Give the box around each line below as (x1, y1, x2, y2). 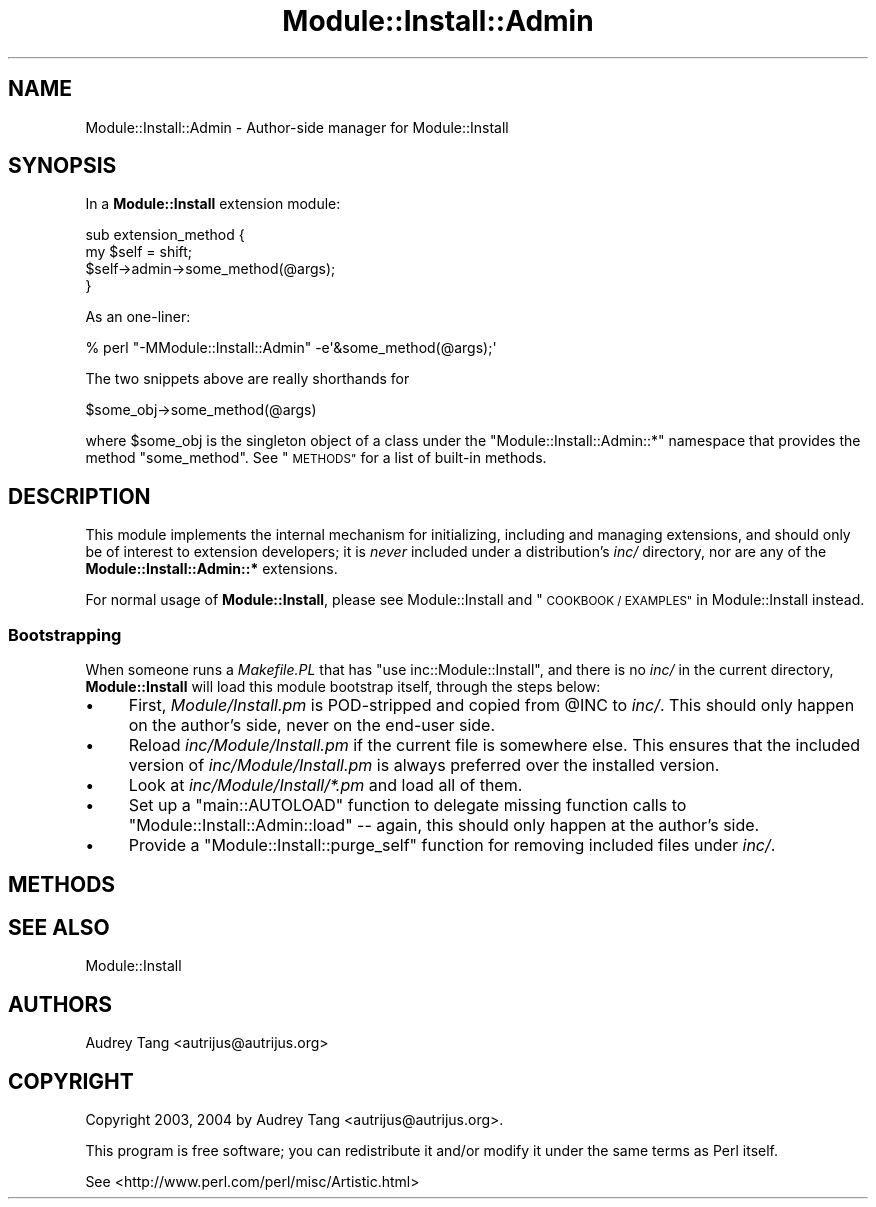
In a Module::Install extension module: (85, 195, 341, 213)
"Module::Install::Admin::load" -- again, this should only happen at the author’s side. (128, 815, 760, 836)
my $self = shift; (85, 243, 193, 261)
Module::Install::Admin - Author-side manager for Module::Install (85, 118, 509, 136)
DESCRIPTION (8, 483, 151, 509)
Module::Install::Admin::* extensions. (85, 560, 338, 578)
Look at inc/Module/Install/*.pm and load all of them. (128, 775, 523, 796)
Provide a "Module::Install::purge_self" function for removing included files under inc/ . (128, 835, 776, 856)
